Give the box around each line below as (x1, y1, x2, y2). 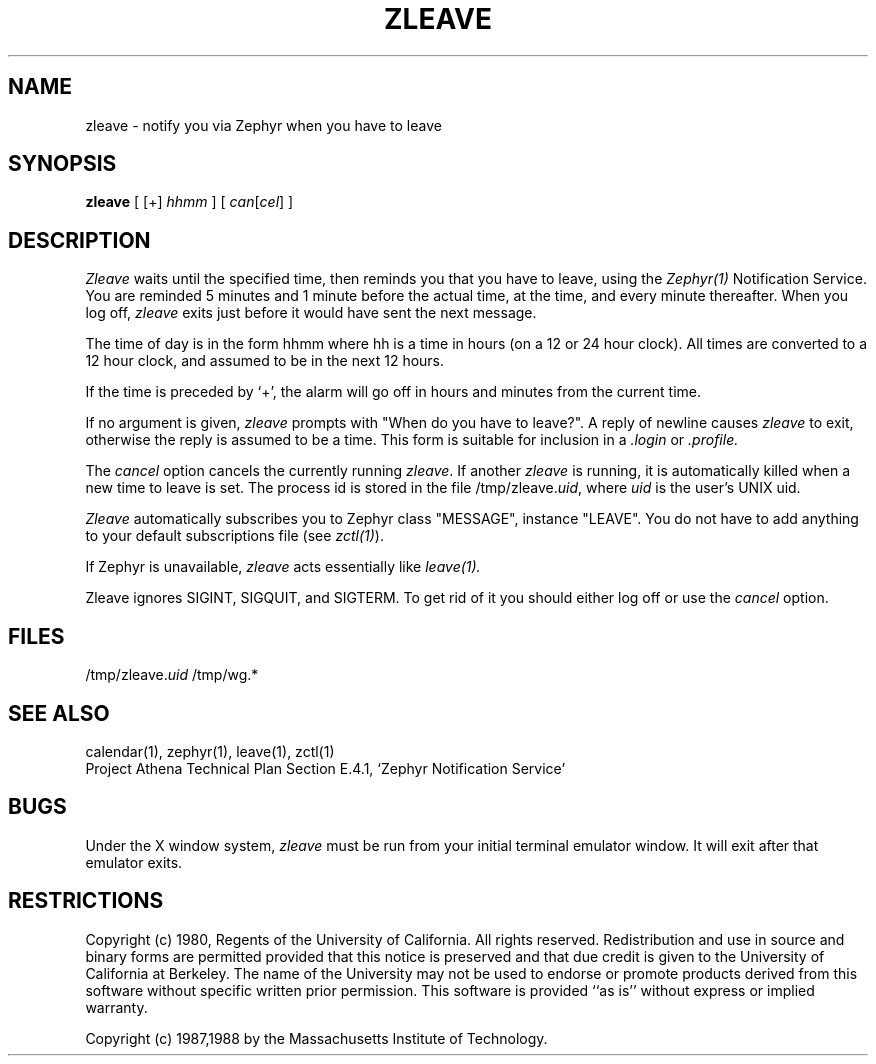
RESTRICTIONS (8, 888, 164, 914)
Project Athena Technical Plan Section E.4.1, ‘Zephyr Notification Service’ (85, 759, 566, 777)
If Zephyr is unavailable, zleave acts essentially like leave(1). (85, 558, 481, 576)
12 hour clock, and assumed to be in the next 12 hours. (85, 352, 445, 370)
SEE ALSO (8, 700, 110, 726)
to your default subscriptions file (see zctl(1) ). (85, 527, 384, 545)
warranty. (85, 998, 148, 1016)
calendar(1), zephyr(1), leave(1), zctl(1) (85, 742, 335, 760)
